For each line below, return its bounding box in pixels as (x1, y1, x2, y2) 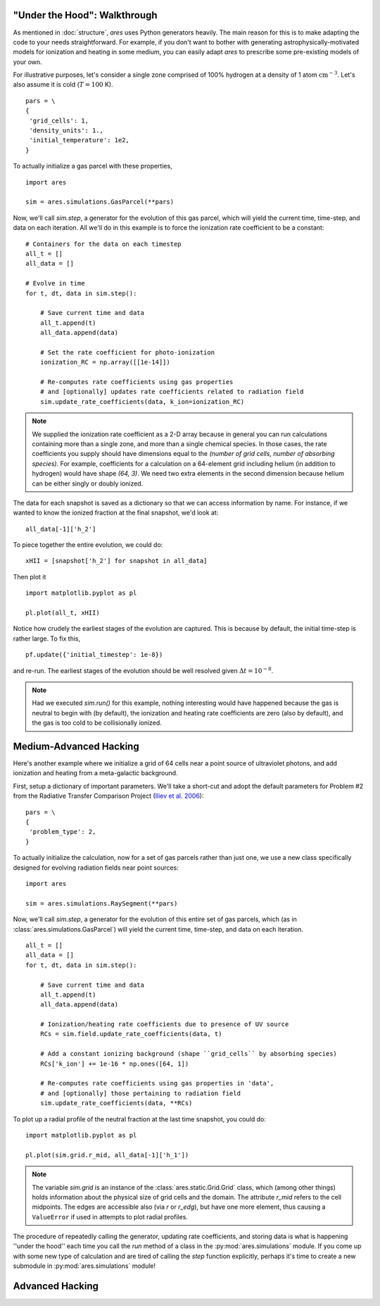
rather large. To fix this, (13, 634, 81, 643)
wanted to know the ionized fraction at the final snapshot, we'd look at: (13, 508, 219, 517)
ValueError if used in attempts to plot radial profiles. (32, 1212, 188, 1221)
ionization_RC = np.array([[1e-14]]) (39, 358, 170, 366)
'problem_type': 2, (29, 828, 96, 836)
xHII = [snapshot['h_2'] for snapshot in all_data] (25, 557, 208, 565)
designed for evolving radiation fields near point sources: (13, 863, 179, 872)
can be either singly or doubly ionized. (32, 479, 144, 488)
